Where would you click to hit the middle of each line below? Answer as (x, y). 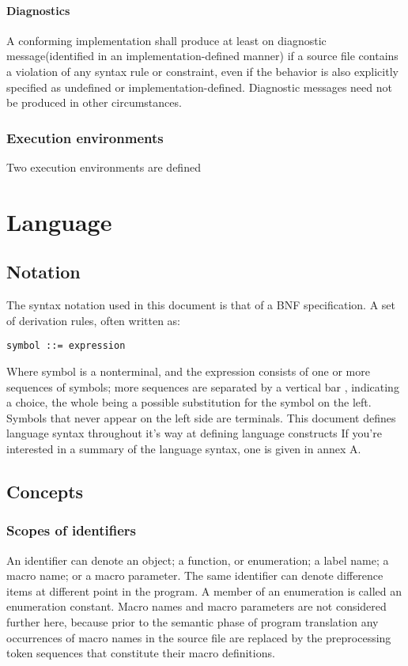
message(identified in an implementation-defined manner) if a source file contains (202, 56)
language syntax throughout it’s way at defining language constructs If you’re (194, 433)
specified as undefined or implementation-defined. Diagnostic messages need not (199, 87)
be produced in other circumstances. (94, 102)
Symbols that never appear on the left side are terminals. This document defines (201, 417)
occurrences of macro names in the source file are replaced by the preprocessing (199, 637)
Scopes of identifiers (71, 530)
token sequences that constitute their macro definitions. (141, 653)
